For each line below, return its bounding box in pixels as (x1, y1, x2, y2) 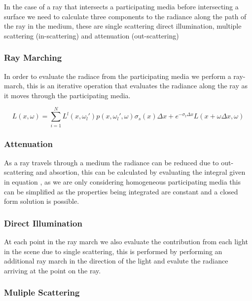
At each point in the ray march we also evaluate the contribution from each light (4, 236, 248, 246)
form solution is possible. (4, 196, 79, 206)
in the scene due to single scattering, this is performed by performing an (4, 246, 222, 256)
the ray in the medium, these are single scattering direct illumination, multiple (4, 21, 242, 31)
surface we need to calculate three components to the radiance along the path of (4, 11, 247, 21)
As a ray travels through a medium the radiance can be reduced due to (4, 157, 219, 167)
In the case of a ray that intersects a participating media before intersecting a (4, 1, 239, 11)
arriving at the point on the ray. (4, 265, 101, 275)
